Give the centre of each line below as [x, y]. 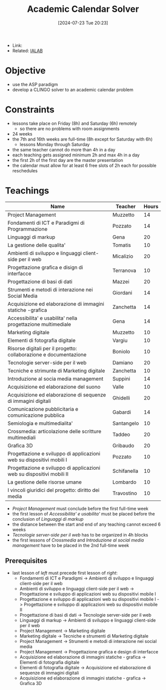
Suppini [121, 379]
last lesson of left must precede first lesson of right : [65, 573]
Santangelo [126, 423]
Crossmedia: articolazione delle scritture [55, 431]
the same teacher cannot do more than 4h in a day [64, 149]
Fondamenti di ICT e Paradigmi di [46, 223]
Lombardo [124, 482]
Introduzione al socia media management [56, 379]
